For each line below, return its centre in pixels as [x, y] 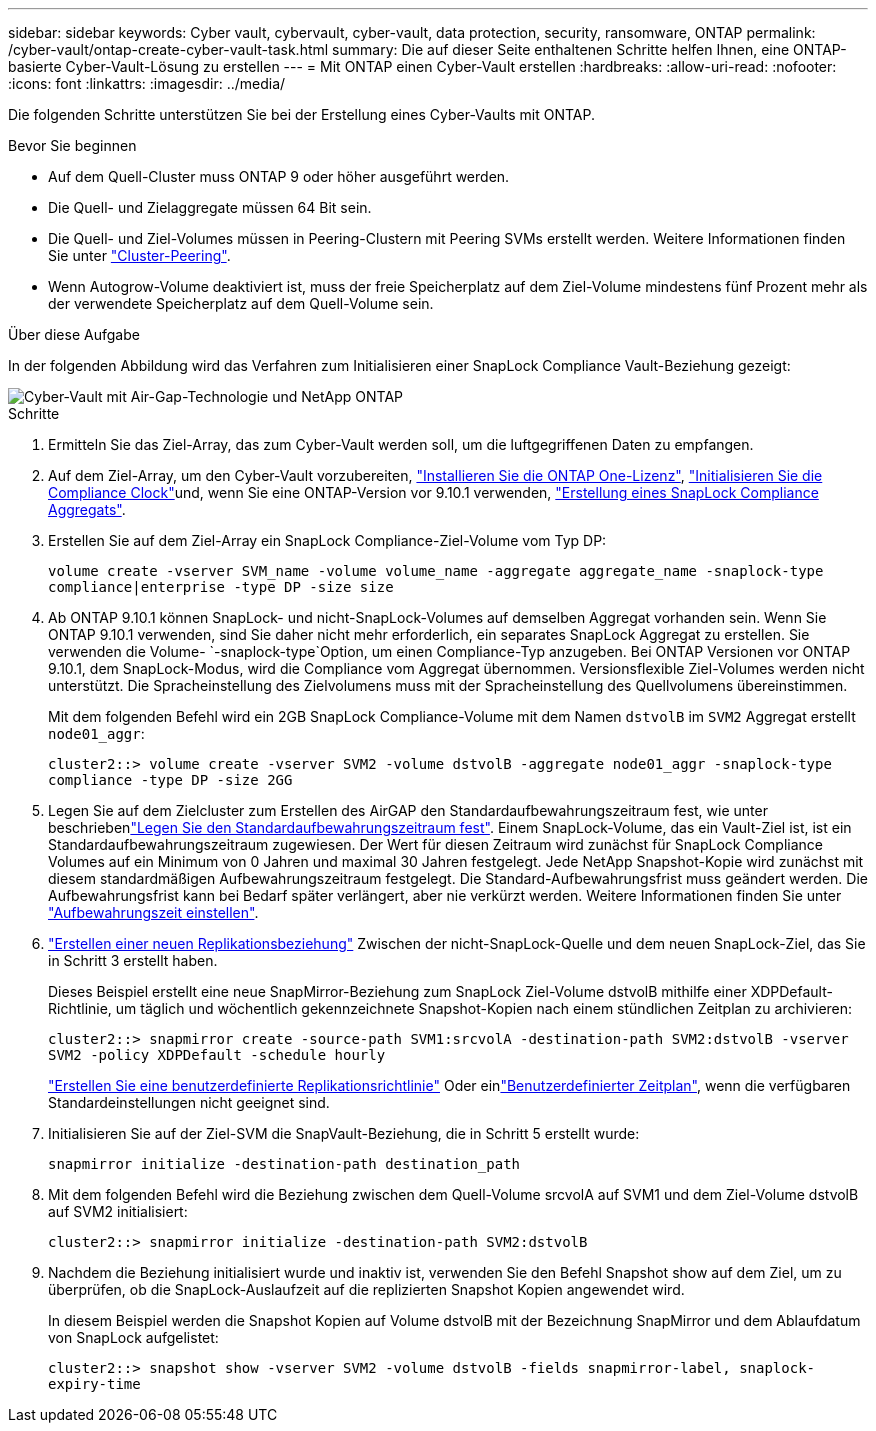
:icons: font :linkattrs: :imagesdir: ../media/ [147, 83]
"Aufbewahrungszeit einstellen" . [153, 912]
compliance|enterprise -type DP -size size [221, 587]
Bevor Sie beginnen [72, 145]
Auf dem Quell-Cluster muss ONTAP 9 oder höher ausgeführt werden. [279, 176]
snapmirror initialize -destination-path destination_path [284, 1164]
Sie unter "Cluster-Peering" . [139, 255]
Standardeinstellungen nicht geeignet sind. [189, 1102]
